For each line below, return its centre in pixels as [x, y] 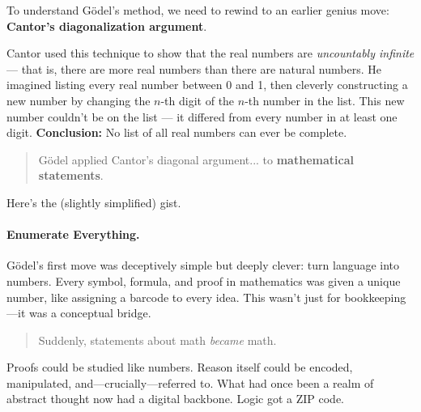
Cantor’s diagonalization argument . [107, 25]
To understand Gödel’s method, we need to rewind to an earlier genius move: [198, 10]
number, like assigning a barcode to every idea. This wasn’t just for [174, 297]
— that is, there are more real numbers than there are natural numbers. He [194, 68]
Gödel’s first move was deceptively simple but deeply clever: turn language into [203, 265]
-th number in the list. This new [325, 100]
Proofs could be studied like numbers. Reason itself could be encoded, [180, 367]
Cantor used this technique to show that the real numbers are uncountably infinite [210, 53]
